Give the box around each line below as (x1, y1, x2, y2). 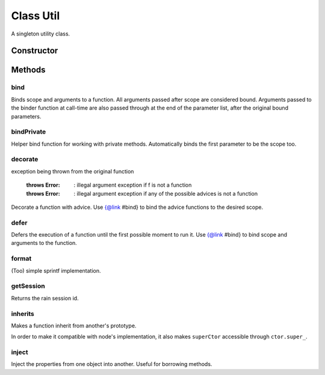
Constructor (11, 46, 58, 56)
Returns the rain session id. (11, 294, 79, 302)
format (11, 255, 32, 263)
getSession (11, 282, 45, 290)
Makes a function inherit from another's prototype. (11, 322, 137, 329)
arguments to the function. (11, 240, 78, 247)
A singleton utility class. (11, 30, 70, 37)
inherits (11, 309, 34, 318)
